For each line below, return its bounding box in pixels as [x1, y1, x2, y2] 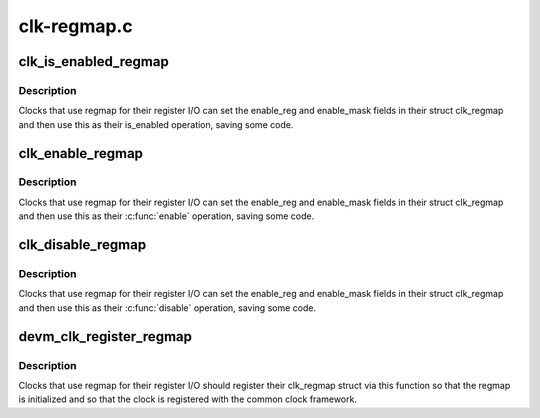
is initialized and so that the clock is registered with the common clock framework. [18, 393, 357, 405]
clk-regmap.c [18, 15, 134, 37]
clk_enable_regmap [18, 145, 144, 162]
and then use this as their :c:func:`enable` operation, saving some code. [18, 210, 315, 222]
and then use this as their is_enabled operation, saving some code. [18, 118, 294, 130]
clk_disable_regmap [18, 236, 147, 254]
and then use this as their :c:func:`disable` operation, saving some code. [18, 301, 317, 314]
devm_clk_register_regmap [18, 328, 192, 345]
